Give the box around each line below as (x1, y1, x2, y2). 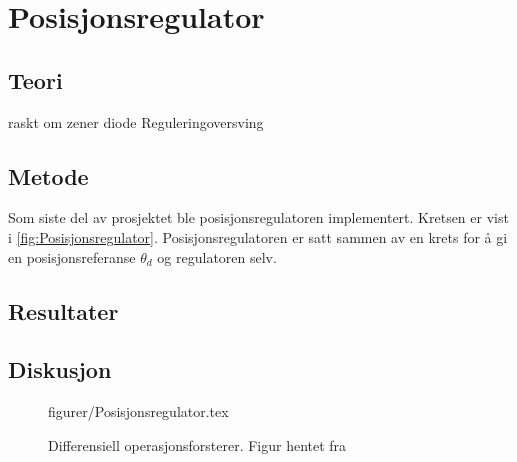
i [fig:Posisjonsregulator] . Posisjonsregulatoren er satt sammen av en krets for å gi (8, 226, 508, 247)
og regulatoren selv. (157, 246, 277, 267)
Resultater (8, 295, 119, 326)
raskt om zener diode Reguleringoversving (8, 111, 264, 132)
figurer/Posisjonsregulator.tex (48, 401, 229, 422)
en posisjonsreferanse (8, 246, 136, 267)
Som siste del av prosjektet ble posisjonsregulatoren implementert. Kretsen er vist (8, 207, 509, 228)
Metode (8, 160, 89, 191)
